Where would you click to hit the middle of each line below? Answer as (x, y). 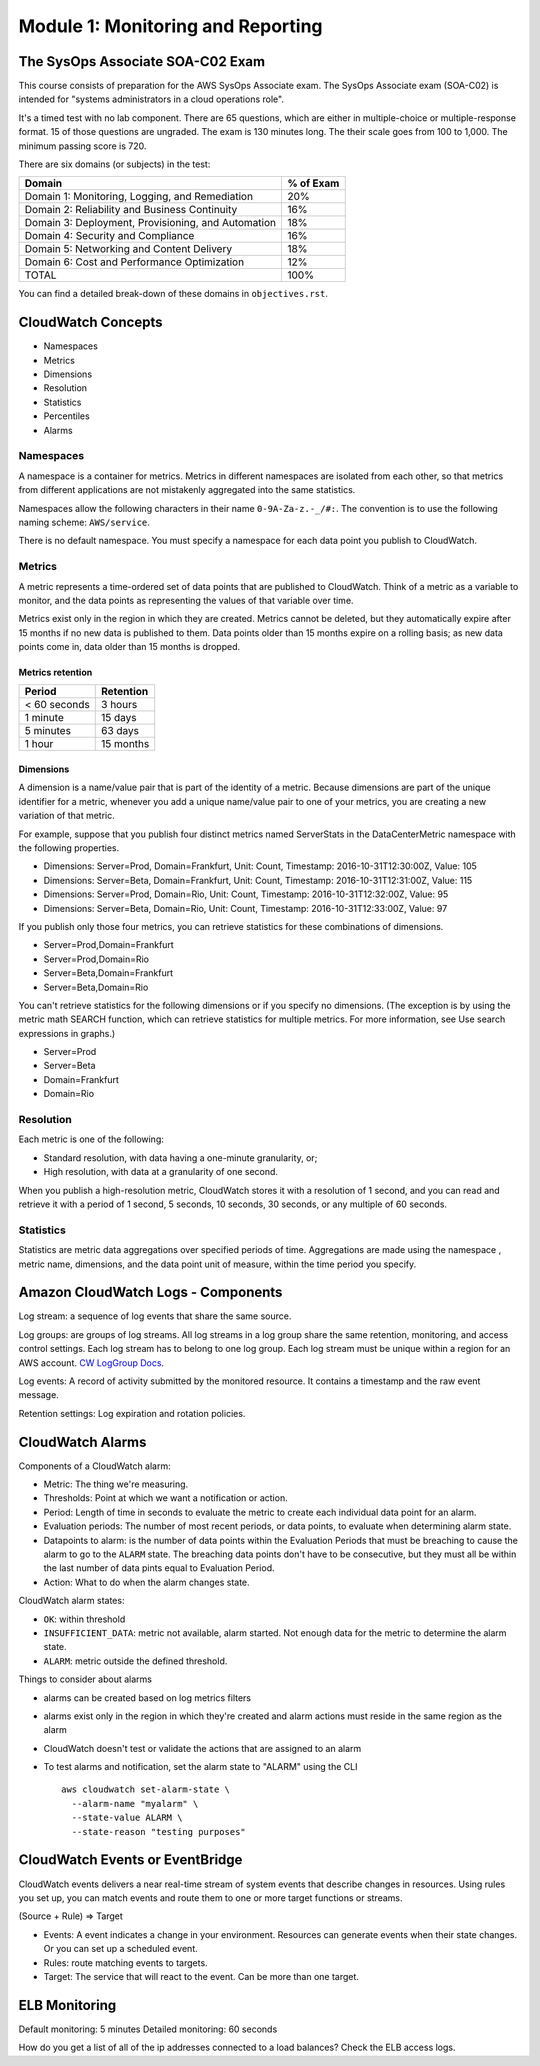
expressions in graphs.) (67, 1033)
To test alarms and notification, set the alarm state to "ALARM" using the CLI (200, 1767)
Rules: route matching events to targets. (126, 1962)
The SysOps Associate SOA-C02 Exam (141, 61)
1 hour (39, 744)
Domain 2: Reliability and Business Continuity (131, 210)
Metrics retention (55, 672)
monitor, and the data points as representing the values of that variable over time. (186, 600)
